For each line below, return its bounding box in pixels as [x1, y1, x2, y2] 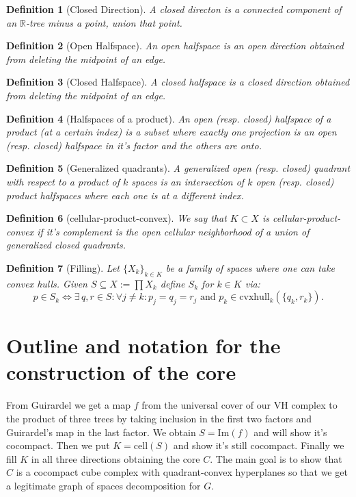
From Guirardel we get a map [6, 398, 131, 412]
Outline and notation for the [6, 331, 281, 359]
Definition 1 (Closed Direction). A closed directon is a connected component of [6, 2, 342, 16]
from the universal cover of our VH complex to [141, 398, 338, 412]
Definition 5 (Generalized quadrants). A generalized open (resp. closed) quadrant [6, 161, 351, 175]
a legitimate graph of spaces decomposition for [6, 478, 201, 492]
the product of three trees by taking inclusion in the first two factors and [6, 411, 312, 425]
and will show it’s [254, 424, 327, 439]
